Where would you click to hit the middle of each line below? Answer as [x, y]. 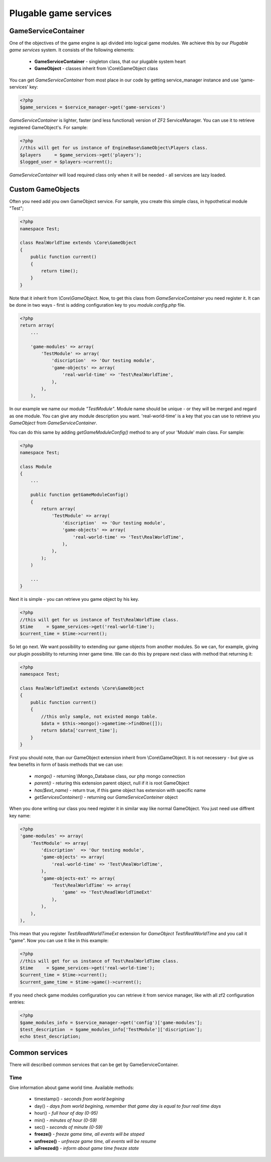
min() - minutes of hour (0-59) [66, 1120]
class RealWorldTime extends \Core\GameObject [78, 243]
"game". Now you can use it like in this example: [59, 941]
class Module [36, 467]
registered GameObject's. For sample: [48, 127]
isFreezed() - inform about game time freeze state [87, 1148]
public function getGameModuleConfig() [80, 495]
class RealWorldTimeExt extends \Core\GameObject [82, 688]
